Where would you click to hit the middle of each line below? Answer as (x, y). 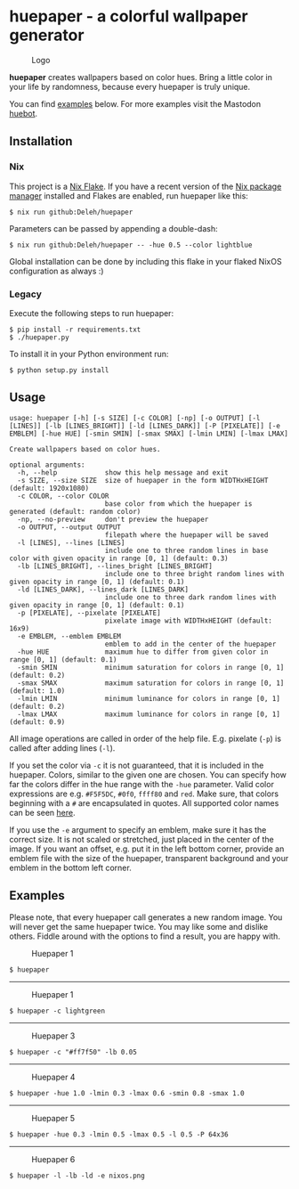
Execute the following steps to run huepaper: (92, 313)
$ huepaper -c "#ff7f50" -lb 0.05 (73, 1052)
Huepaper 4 (53, 1077)
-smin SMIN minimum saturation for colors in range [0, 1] (151, 667)
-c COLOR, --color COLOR (63, 496)
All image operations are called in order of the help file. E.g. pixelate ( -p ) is (145, 738)
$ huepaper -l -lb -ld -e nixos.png (77, 1176)
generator (47, 35)
